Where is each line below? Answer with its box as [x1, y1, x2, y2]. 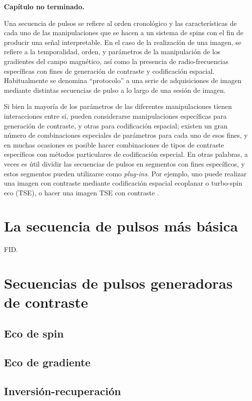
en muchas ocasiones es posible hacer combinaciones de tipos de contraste [4, 139, 224, 149]
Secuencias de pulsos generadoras [4, 273, 233, 293]
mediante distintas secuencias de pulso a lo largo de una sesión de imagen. [4, 84, 226, 95]
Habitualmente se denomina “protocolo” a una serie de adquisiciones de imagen [4, 75, 242, 85]
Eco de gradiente [4, 354, 91, 369]
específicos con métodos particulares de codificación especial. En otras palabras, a [4, 149, 248, 159]
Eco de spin [4, 325, 64, 340]
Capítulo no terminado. [4, 1, 84, 11]
